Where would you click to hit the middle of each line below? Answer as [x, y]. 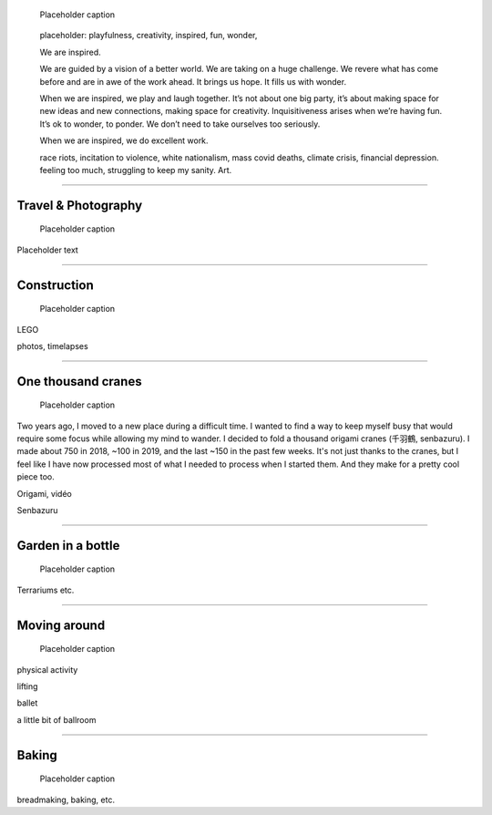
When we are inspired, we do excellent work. [124, 140]
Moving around [61, 625]
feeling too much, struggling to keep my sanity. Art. [136, 170]
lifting [27, 686]
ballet [27, 703]
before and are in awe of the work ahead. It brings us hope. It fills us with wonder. [193, 81]
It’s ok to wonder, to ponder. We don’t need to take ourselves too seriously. [180, 124]
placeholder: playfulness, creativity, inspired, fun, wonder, [149, 36]
